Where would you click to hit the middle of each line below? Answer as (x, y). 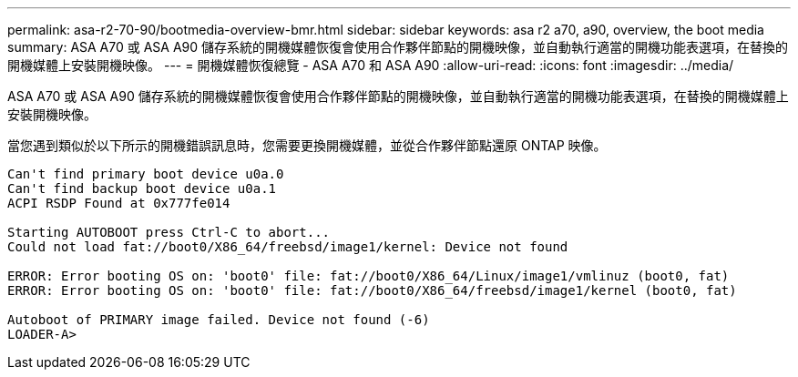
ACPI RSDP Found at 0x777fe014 (119, 203)
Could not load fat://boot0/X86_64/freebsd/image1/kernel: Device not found (288, 247)
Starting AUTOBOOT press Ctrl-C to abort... (169, 232)
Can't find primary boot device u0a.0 (146, 174)
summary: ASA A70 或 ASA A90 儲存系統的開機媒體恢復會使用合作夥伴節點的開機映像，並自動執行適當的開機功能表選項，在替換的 (398, 47)
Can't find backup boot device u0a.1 (142, 188)
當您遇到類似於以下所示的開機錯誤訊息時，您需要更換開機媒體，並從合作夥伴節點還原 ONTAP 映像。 (307, 145)
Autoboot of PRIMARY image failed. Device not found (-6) (219, 320)
